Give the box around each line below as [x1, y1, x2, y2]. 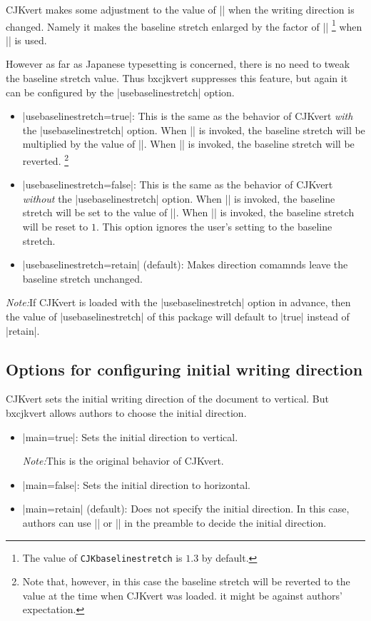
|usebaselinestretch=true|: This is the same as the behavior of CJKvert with [22, 108, 353, 123]
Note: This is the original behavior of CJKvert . [22, 453, 224, 468]
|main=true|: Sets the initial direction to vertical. [22, 429, 238, 444]
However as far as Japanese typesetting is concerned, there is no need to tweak [6, 56, 350, 71]
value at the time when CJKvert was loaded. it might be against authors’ [22, 587, 342, 602]
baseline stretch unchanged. [22, 271, 143, 286]
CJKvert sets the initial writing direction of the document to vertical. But [6, 391, 329, 406]
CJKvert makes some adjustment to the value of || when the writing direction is [6, 2, 355, 16]
